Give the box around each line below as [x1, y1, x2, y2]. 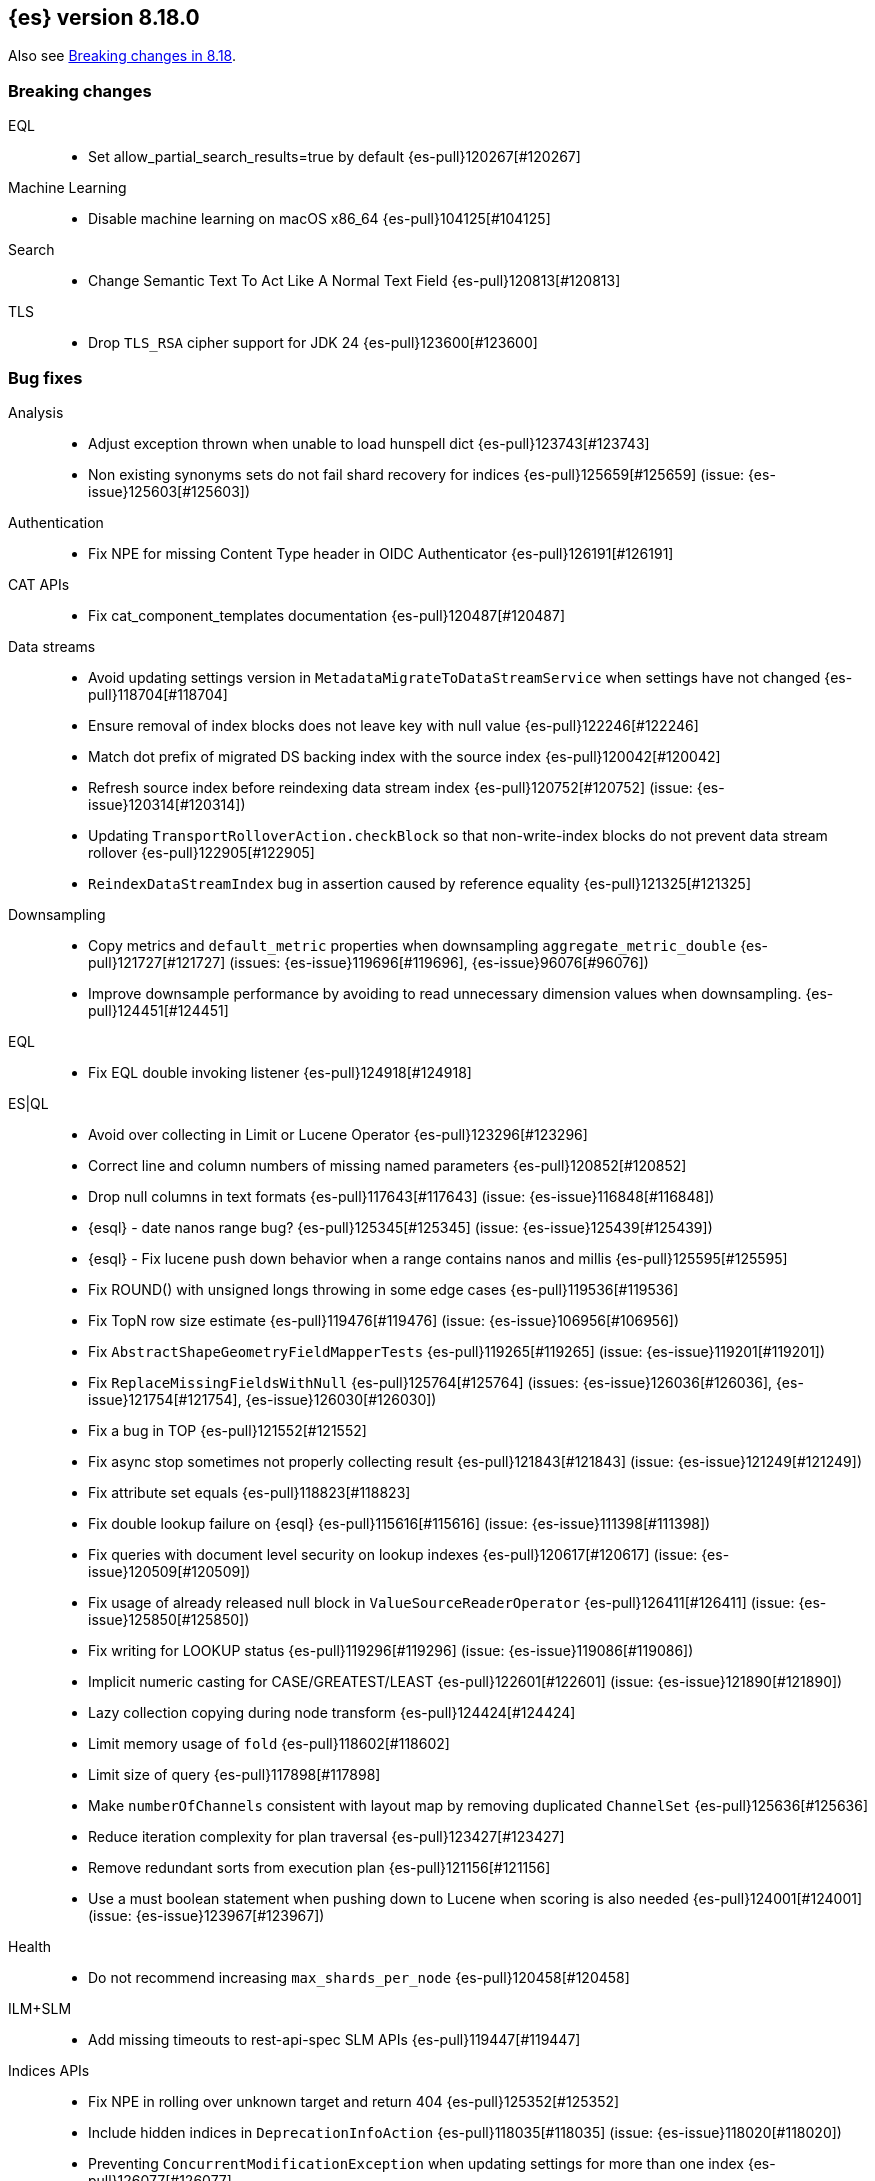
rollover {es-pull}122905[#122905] [88, 843, 315, 861]
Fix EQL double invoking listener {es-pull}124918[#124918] [88, 1063, 472, 1081]
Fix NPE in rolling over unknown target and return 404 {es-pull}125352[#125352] [88, 2092, 620, 2110]
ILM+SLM [8, 1999, 72, 2017]
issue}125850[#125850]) [88, 1610, 250, 1628]
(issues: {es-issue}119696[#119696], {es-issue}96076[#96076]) [229, 953, 649, 971]
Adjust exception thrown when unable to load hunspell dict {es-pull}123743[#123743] [88, 434, 650, 452]
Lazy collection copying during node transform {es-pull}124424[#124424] [88, 1703, 576, 1721]
